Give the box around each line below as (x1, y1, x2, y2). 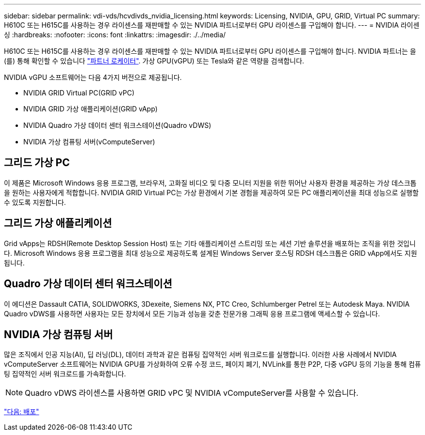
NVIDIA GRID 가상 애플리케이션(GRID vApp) (23, 105, 158, 113)
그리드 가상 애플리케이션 (4, 217, 112, 230)
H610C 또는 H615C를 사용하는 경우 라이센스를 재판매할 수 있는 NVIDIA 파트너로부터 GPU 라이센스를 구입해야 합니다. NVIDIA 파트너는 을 (4, 47, 416, 55)
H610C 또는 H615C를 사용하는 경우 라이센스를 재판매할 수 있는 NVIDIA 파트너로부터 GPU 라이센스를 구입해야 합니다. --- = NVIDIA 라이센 (4, 21, 420, 29)
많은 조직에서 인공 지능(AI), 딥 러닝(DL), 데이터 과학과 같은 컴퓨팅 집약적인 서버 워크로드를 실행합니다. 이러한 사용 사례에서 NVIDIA (4, 350, 397, 359)
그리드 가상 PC (4, 156, 70, 169)
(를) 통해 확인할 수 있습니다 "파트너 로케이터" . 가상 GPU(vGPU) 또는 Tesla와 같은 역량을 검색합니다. (4, 57, 304, 65)
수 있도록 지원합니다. (4, 198, 66, 206)
